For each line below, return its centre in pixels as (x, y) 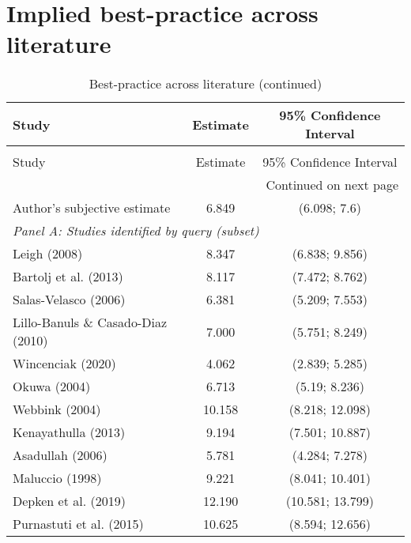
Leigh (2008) (48, 254)
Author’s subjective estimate (92, 208)
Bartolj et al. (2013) (68, 277)
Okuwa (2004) (52, 387)
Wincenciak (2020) (64, 364)
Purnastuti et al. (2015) (78, 524)
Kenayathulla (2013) (69, 432)
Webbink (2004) (57, 409)
